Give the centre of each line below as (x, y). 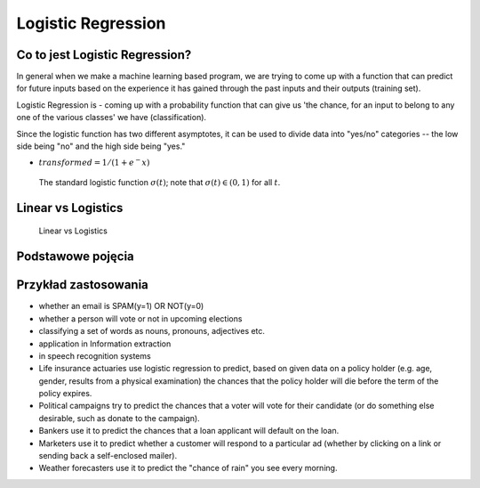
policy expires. (65, 394)
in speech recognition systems (95, 355)
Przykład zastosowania (82, 285)
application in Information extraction (105, 344)
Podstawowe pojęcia (76, 257)
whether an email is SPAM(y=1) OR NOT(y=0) (121, 306)
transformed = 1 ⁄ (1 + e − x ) (94, 162)
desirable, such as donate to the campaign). (119, 418)
